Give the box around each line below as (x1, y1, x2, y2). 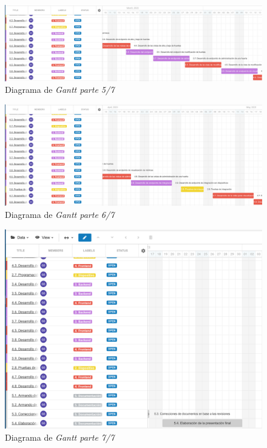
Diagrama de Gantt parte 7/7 (5, 430, 115, 443)
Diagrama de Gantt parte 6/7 (5, 208, 115, 220)
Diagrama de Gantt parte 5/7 (5, 83, 115, 96)
